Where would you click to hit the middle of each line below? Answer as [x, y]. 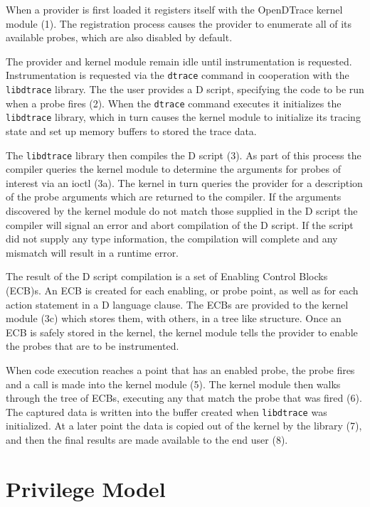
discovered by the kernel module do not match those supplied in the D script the [182, 211]
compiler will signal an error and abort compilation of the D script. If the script [180, 224]
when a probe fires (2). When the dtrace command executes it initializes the [174, 103]
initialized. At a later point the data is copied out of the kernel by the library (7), [184, 426]
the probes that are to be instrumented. [92, 346]
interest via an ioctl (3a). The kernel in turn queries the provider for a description [184, 182]
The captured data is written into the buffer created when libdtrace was [166, 411]
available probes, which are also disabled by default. [119, 37]
